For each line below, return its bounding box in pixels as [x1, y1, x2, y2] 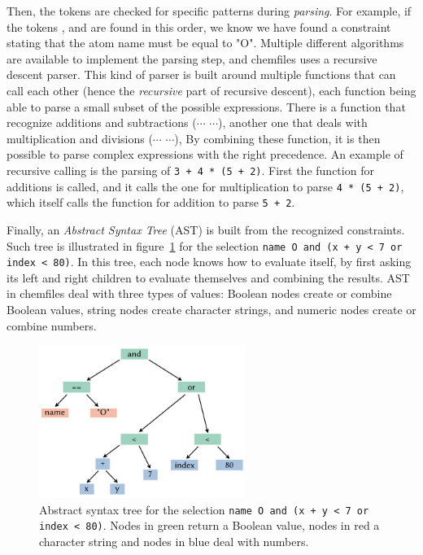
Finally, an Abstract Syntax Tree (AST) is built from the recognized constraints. [7, 221, 405, 238]
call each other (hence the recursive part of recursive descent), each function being [7, 81, 416, 98]
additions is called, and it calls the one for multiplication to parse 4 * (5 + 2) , [7, 177, 404, 194]
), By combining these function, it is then [174, 129, 381, 146]
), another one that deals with [218, 114, 368, 131]
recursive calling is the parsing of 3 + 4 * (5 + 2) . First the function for [7, 161, 374, 178]
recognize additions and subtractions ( [7, 114, 197, 131]
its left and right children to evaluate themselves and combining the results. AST [7, 269, 410, 286]
